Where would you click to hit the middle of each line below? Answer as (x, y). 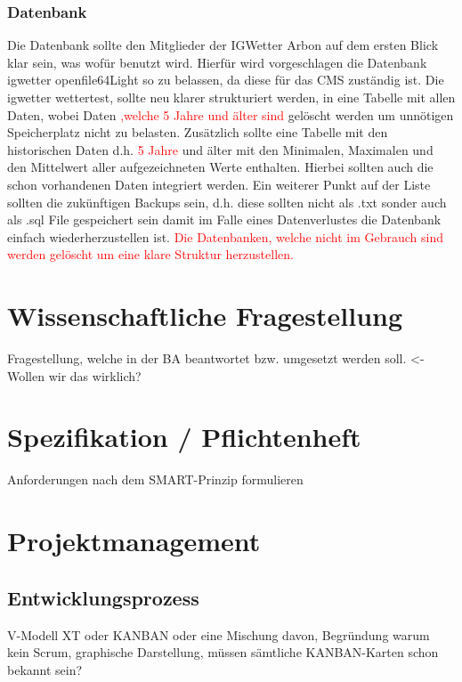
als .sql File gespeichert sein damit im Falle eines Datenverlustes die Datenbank (224, 219)
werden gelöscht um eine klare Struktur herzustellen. (150, 254)
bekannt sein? (45, 669)
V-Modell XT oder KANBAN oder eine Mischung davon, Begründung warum (219, 634)
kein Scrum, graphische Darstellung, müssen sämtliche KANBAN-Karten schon (223, 652)
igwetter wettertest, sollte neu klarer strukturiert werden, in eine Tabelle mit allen (231, 97)
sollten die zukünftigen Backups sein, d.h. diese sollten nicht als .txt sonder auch (227, 202)
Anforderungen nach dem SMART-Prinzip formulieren (155, 479)
